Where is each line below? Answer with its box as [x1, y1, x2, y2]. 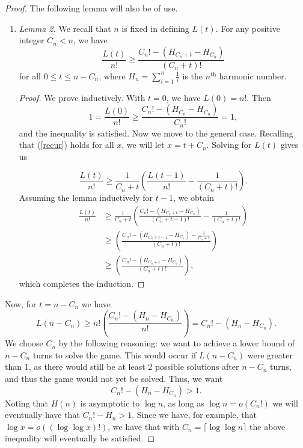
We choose [5, 337, 43, 349]
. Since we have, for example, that [132, 408, 257, 421]
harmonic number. [219, 69, 287, 82]
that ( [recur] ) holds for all [19, 138, 114, 151]
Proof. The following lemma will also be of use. [5, 2, 178, 14]
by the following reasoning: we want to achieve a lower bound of [58, 337, 295, 349]
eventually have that [5, 408, 80, 421]
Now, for [5, 297, 37, 310]
